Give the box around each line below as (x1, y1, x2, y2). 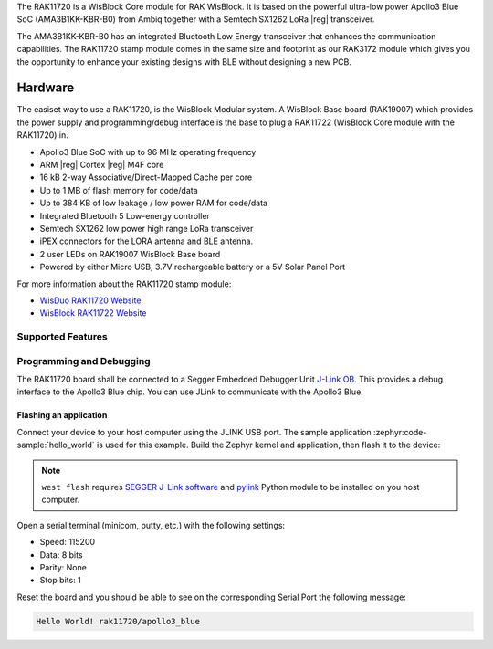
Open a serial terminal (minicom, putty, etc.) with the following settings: (16, 519, 286, 530)
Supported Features (16, 330, 109, 343)
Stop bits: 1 (39, 575, 81, 586)
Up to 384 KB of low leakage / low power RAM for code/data (39, 197, 268, 209)
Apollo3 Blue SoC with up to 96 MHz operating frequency (39, 146, 257, 157)
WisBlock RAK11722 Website (39, 308, 147, 319)
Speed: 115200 (39, 537, 96, 548)
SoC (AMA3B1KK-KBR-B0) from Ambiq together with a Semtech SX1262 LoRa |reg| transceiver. (16, 14, 375, 25)
